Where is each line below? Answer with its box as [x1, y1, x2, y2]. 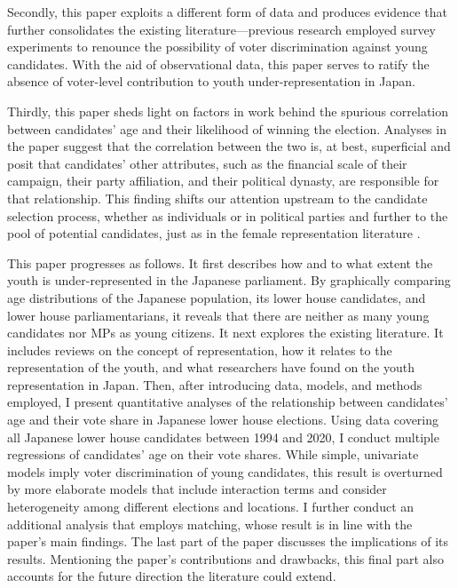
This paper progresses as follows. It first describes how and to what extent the [7, 253, 433, 272]
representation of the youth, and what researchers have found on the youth [7, 358, 415, 377]
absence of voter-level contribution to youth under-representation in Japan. [7, 72, 415, 91]
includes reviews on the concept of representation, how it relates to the [7, 340, 392, 359]
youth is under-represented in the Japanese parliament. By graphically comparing [7, 271, 451, 290]
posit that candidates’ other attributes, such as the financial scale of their [7, 154, 407, 172]
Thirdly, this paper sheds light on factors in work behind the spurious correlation [7, 101, 449, 120]
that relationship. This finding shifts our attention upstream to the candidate [7, 188, 428, 207]
